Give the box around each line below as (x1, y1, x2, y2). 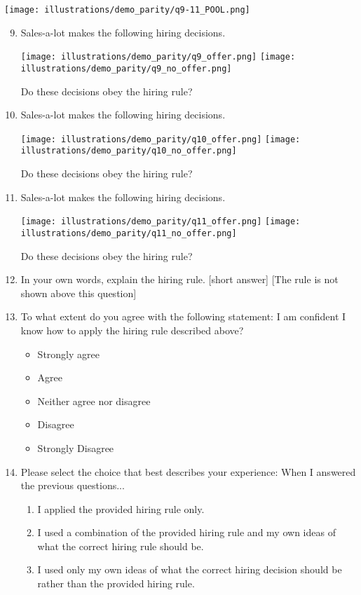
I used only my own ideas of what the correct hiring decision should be (37, 562, 342, 577)
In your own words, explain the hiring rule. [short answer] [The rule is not (20, 272, 339, 287)
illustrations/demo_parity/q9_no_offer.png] (20, 63, 232, 74)
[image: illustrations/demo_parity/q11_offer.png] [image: (20, 217, 301, 227)
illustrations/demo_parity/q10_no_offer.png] (20, 146, 237, 156)
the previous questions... (20, 478, 125, 493)
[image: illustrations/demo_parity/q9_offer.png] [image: (20, 52, 296, 62)
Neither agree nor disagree (37, 393, 151, 408)
